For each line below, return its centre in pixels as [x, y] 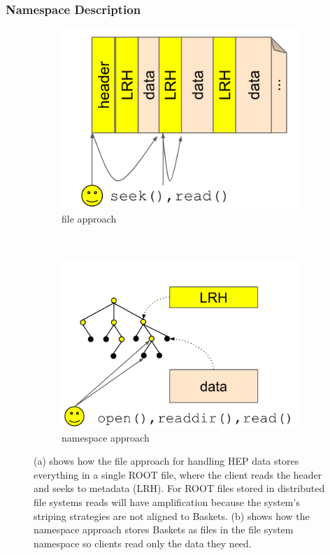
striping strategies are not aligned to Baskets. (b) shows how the [172, 515]
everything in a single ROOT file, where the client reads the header [178, 474]
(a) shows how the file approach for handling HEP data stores [166, 461]
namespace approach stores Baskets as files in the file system [164, 529]
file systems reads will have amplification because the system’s [167, 501]
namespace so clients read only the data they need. [143, 543]
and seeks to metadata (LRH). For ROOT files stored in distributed [179, 488]
